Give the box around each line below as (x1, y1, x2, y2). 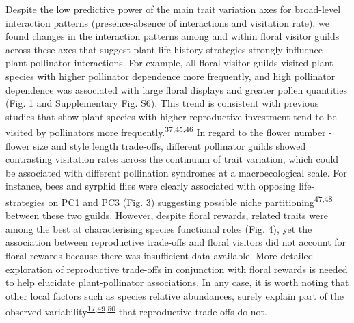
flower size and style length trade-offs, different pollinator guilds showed (5, 138, 306, 153)
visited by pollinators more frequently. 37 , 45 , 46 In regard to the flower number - (5, 123, 332, 139)
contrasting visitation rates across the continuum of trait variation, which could (5, 152, 339, 166)
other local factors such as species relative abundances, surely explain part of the (5, 288, 344, 302)
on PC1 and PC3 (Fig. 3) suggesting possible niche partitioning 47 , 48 (48, 192, 333, 209)
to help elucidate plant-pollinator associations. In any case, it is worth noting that (5, 275, 349, 289)
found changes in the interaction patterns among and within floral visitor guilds (5, 29, 340, 43)
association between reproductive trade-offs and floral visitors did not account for (5, 235, 346, 249)
